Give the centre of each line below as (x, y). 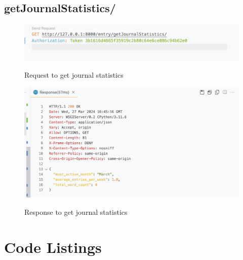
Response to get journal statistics (76, 212)
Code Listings (53, 247)
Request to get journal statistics (74, 74)
